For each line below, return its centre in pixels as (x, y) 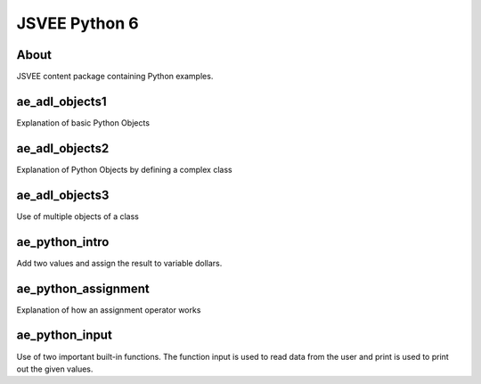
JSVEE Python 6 (77, 23)
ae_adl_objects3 (63, 195)
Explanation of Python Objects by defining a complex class (124, 169)
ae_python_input (65, 335)
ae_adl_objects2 (63, 148)
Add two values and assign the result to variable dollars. (119, 263)
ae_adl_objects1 (61, 101)
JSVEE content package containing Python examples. (115, 77)
